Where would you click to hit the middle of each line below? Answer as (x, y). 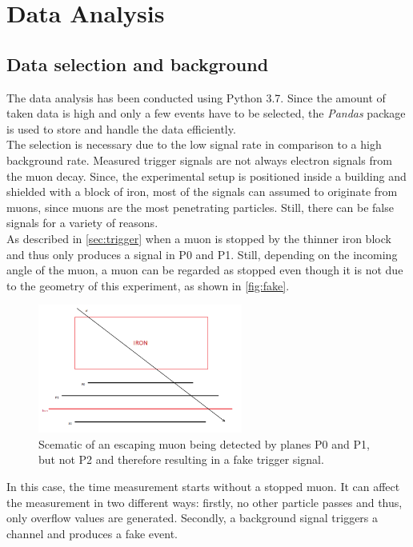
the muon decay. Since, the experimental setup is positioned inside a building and (206, 176)
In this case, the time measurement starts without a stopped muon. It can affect (203, 487)
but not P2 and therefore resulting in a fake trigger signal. (181, 459)
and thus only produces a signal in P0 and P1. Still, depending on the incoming (202, 254)
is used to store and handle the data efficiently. (121, 128)
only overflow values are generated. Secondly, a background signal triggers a (192, 518)
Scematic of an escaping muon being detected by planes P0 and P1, (204, 443)
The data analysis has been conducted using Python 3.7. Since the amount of (196, 97)
